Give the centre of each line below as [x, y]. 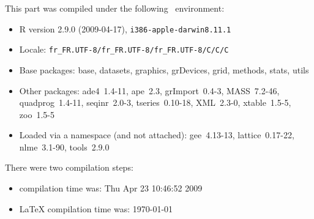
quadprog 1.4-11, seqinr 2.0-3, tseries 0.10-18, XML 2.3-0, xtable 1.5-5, [155, 102]
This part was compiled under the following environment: [115, 8]
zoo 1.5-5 [37, 114]
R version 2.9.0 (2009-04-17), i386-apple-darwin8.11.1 [125, 28]
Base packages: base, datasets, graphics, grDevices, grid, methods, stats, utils [164, 69]
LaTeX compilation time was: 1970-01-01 [96, 208]
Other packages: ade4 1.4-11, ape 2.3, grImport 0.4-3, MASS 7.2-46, [149, 90]
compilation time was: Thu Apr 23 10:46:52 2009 [111, 188]
